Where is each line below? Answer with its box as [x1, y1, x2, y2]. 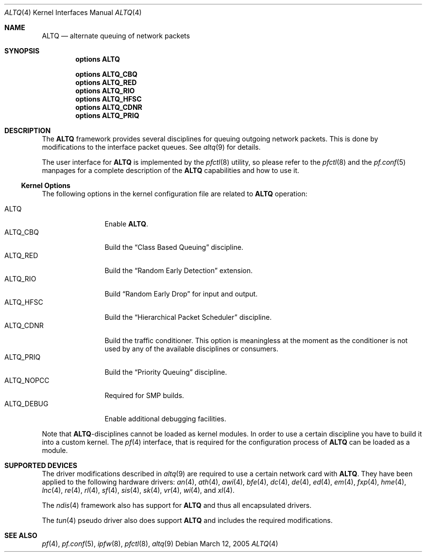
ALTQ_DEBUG [4, 400, 49, 408]
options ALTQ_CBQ [75, 70, 137, 78]
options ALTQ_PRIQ [75, 111, 139, 120]
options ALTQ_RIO [75, 87, 135, 95]
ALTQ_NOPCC [4, 376, 50, 384]
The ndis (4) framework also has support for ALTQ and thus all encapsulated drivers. [42, 501, 312, 509]
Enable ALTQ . [104, 220, 148, 228]
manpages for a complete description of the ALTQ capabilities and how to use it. [42, 166, 300, 174]
